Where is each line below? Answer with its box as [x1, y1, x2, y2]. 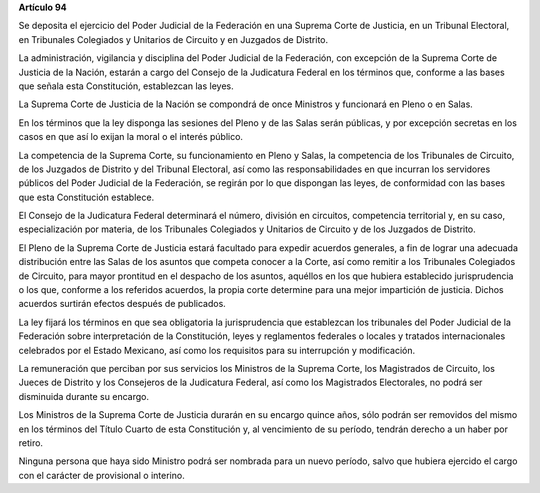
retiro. [18, 436, 44, 449]
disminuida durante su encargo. [18, 390, 150, 402]
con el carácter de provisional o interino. [18, 469, 185, 481]
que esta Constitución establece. [18, 191, 155, 203]
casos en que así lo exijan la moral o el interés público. [18, 131, 244, 143]
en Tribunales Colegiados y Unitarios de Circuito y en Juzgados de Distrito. [18, 33, 329, 45]
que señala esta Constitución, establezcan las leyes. [18, 80, 234, 92]
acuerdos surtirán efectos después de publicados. [18, 298, 227, 310]
